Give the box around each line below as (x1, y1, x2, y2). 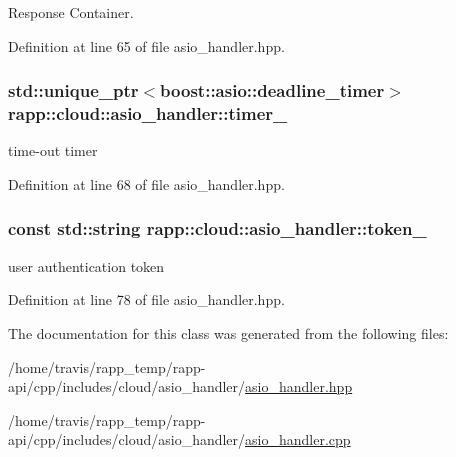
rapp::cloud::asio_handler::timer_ (8, 101, 288, 126)
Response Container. (8, 2, 134, 22)
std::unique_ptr (8, 78, 139, 103)
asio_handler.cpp (245, 429, 351, 450)
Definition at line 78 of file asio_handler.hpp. (8, 289, 285, 310)
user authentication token (8, 255, 165, 276)
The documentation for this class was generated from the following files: (8, 322, 449, 343)
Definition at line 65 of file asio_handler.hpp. (8, 35, 285, 56)
